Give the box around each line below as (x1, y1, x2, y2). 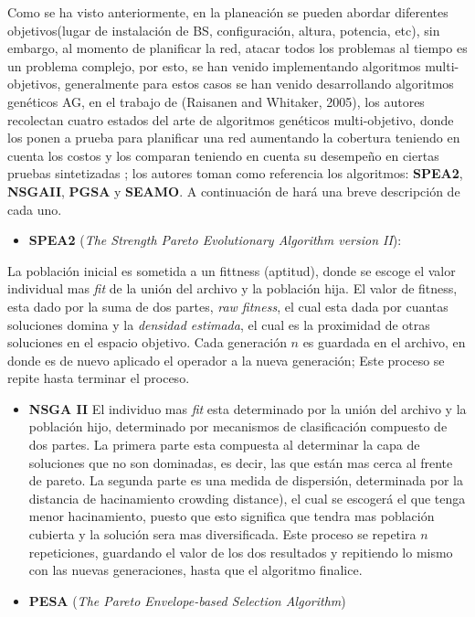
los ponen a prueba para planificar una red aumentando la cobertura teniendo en (7, 128, 460, 147)
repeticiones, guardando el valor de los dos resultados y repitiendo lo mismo (28, 542, 453, 561)
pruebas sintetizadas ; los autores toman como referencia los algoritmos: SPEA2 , (7, 164, 463, 183)
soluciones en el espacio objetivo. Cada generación (7, 333, 287, 352)
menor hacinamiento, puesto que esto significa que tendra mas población (28, 506, 435, 526)
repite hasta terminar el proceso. (7, 368, 190, 388)
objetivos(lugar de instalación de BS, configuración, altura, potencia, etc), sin (7, 20, 440, 39)
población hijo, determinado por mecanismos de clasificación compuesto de (28, 417, 448, 436)
